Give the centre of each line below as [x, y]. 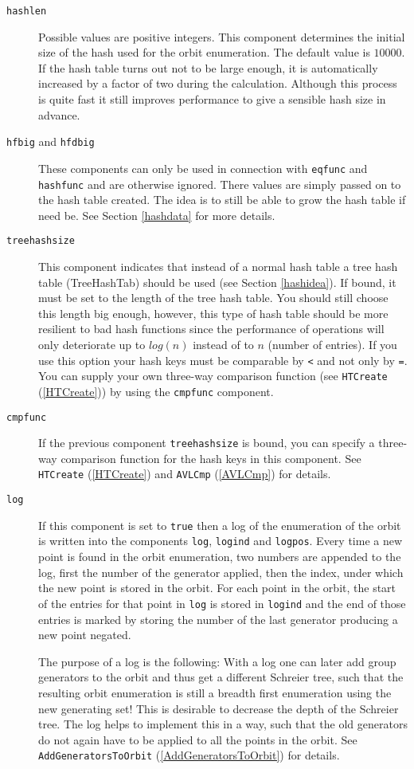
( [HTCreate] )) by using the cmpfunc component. [156, 391]
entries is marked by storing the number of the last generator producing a [218, 619]
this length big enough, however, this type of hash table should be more [213, 313]
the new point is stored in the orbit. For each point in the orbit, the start [217, 588]
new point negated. [85, 635]
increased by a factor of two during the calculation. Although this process [218, 83]
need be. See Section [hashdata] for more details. [157, 215]
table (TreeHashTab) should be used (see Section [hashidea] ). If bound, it [217, 282]
